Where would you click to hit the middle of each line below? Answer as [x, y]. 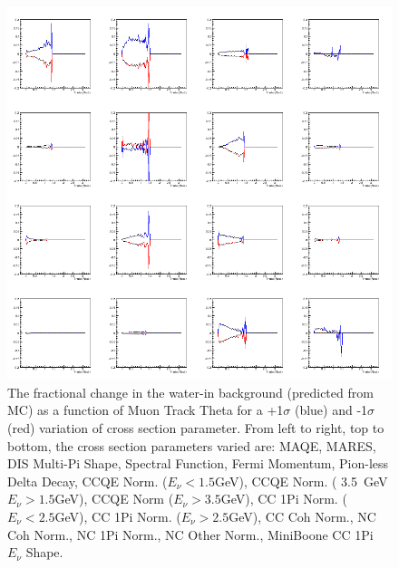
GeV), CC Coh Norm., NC [302, 516]
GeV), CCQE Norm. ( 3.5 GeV [301, 481]
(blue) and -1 [331, 410]
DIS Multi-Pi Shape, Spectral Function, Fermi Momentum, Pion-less [198, 463]
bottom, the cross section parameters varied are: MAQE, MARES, [192, 445]
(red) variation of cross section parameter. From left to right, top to [196, 427]
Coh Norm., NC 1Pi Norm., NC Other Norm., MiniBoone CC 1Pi [190, 534]
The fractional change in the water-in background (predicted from [190, 392]
